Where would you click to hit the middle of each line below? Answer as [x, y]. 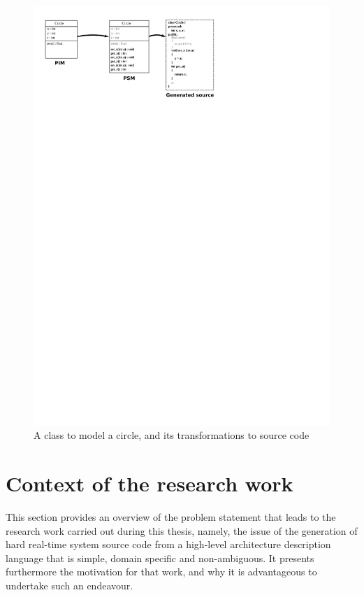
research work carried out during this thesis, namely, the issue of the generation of [182, 530]
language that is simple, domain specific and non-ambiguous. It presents [160, 558]
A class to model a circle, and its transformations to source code [172, 435]
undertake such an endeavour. [70, 585]
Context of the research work [150, 483]
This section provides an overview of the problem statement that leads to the [171, 517]
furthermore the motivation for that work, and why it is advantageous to [161, 572]
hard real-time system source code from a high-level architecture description [168, 544]
